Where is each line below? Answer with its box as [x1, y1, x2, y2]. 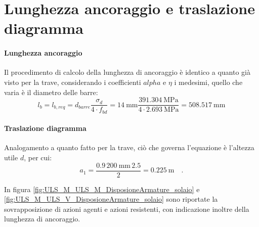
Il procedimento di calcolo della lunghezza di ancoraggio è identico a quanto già [4, 67, 250, 77]
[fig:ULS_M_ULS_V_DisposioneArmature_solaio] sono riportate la [4, 194, 218, 204]
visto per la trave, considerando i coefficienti [4, 76, 141, 87]
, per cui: [24, 152, 52, 163]
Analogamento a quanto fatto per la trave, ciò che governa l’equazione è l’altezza [4, 142, 254, 153]
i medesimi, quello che [174, 76, 243, 87]
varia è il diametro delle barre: [4, 86, 98, 97]
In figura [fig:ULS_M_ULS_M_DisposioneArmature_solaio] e [4, 184, 200, 194]
